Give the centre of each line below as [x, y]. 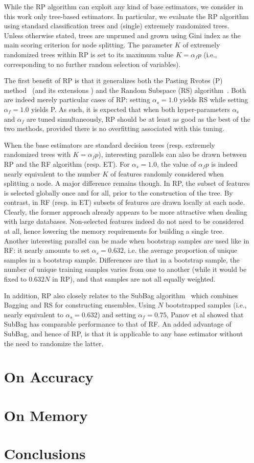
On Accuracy [49, 377]
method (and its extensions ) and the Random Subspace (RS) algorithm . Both [125, 90]
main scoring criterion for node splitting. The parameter [88, 45]
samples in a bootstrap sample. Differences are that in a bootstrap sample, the [122, 259]
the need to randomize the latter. [54, 343]
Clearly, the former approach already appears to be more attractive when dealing [126, 211]
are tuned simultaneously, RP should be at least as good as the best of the [139, 119]
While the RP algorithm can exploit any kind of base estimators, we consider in [124, 6]
